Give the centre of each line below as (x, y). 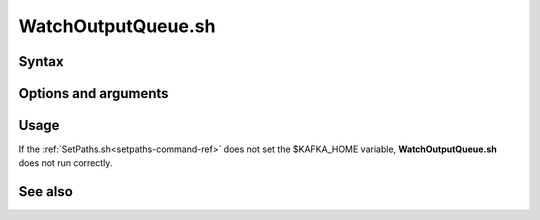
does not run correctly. (65, 163)
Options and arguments (93, 93)
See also (46, 191)
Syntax (41, 61)
